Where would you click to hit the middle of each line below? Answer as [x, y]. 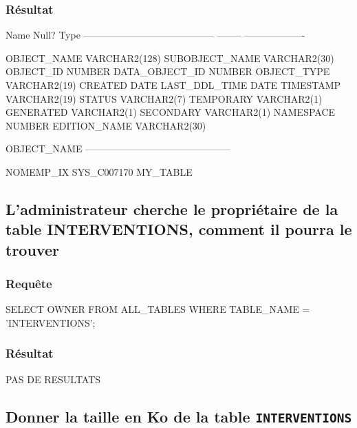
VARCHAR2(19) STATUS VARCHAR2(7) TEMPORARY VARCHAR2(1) [164, 98]
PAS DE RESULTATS [53, 379]
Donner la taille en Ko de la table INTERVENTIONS [179, 416]
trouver [32, 249]
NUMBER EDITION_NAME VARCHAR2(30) [106, 125]
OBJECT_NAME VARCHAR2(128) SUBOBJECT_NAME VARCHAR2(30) [170, 58]
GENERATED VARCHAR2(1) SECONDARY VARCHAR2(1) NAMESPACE [171, 112]
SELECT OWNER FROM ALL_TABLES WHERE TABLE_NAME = [158, 309]
